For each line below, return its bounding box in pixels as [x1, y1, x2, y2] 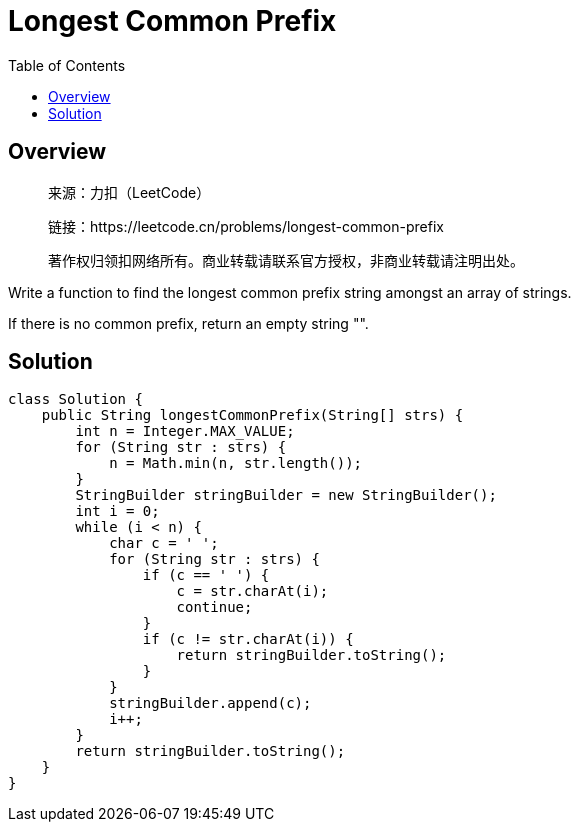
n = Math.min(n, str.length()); [109, 455, 363, 472]
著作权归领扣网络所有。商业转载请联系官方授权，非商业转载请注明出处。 [48, 251, 524, 269]
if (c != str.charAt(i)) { [142, 631, 354, 648]
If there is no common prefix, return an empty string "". [8, 314, 369, 332]
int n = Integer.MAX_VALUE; [75, 423, 295, 440]
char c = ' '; [109, 535, 219, 552]
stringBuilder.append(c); [109, 695, 312, 712]
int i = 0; [75, 503, 160, 520]
